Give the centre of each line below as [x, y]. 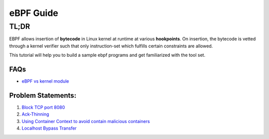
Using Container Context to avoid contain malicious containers [86, 121]
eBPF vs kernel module [45, 81]
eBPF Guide [34, 13]
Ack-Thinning [35, 114]
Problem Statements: [43, 95]
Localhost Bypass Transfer [49, 128]
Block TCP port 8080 [43, 107]
